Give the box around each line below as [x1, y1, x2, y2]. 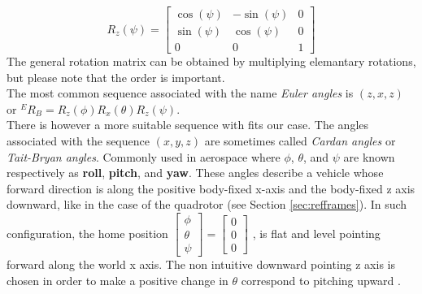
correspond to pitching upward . [241, 271, 401, 288]
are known [343, 148, 395, 165]
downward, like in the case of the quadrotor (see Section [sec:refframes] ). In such [7, 196, 407, 213]
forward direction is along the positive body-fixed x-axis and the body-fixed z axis [7, 179, 415, 197]
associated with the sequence [7, 132, 150, 149]
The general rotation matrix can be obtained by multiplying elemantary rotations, [7, 53, 416, 70]
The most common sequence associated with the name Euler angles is [7, 84, 354, 102]
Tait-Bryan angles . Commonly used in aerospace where [7, 148, 281, 165]
